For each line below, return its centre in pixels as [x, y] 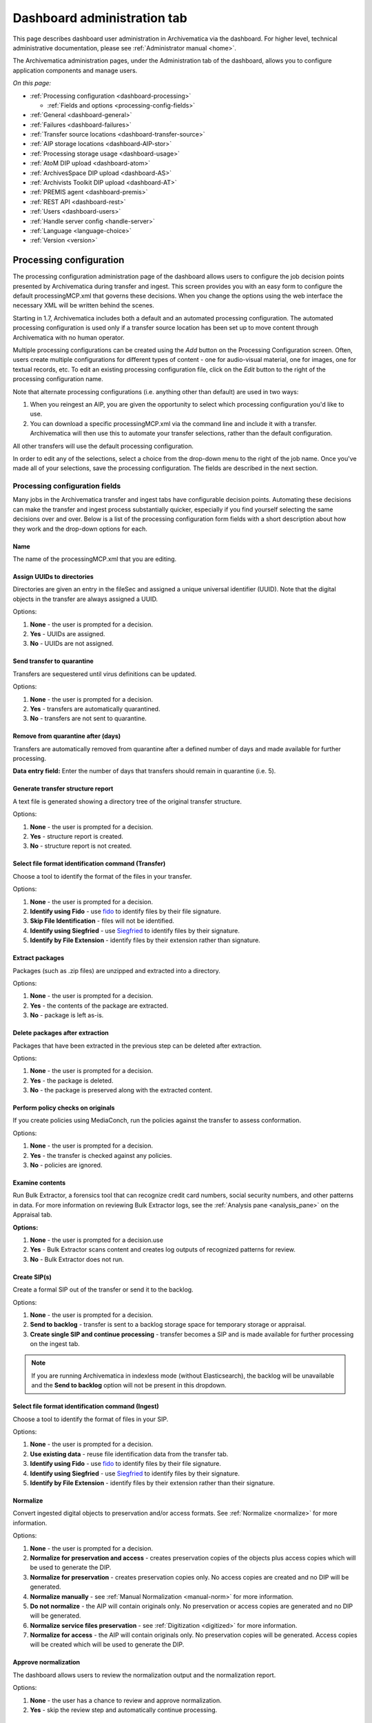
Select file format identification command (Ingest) [86, 1407]
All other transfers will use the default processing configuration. [103, 446]
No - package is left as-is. [67, 1015]
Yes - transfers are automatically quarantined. [95, 708]
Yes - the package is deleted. [72, 1080]
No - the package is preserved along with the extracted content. [121, 1090]
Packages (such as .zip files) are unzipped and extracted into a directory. [116, 970]
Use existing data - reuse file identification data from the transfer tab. [129, 1454]
